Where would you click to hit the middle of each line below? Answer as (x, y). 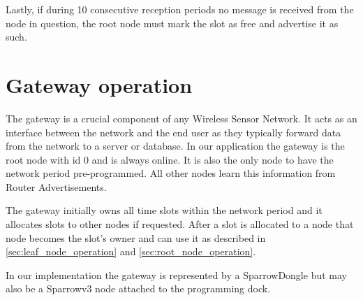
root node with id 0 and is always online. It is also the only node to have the (170, 159)
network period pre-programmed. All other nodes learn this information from (171, 173)
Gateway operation (99, 84)
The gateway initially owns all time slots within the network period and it (164, 210)
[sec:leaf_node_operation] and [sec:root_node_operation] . (131, 251)
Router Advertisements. (56, 186)
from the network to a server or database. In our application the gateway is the (175, 146)
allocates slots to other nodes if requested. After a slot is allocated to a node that (180, 224)
